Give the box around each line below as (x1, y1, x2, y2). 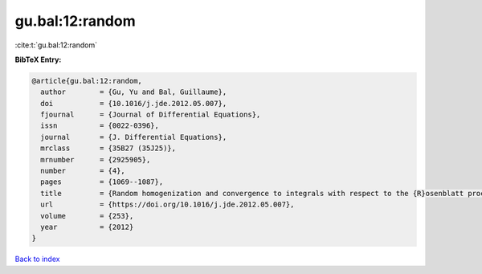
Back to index (14, 254, 60, 264)
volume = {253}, (40, 211, 134, 220)
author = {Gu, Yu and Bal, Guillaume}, (40, 88, 227, 96)
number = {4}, (40, 166, 126, 176)
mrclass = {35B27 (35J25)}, (40, 144, 177, 153)
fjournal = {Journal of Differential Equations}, (40, 110, 261, 120)
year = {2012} (40, 223, 134, 231)
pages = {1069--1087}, (40, 178, 164, 186)
